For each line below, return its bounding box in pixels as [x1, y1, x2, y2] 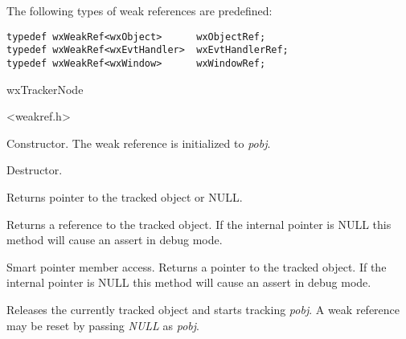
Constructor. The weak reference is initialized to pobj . [6, 134, 271, 151]
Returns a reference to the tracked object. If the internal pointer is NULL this [6, 215, 392, 232]
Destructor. [6, 161, 63, 178]
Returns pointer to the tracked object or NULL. [6, 188, 243, 205]
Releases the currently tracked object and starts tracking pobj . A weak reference [6, 300, 400, 317]
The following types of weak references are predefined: [6, 2, 273, 18]
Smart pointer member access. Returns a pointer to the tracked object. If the [6, 258, 387, 275]
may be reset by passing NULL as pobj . [6, 317, 199, 333]
